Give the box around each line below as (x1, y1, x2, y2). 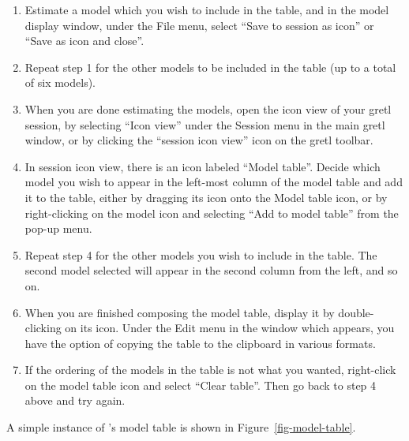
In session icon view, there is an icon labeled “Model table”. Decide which (24, 158, 381, 174)
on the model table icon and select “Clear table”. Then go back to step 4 (24, 376, 377, 393)
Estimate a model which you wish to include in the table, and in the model (24, 2, 389, 17)
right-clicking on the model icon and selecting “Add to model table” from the (24, 204, 399, 221)
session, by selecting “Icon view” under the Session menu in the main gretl (24, 116, 385, 133)
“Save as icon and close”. (24, 32, 144, 49)
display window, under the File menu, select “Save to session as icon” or (24, 17, 374, 33)
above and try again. (24, 392, 126, 409)
